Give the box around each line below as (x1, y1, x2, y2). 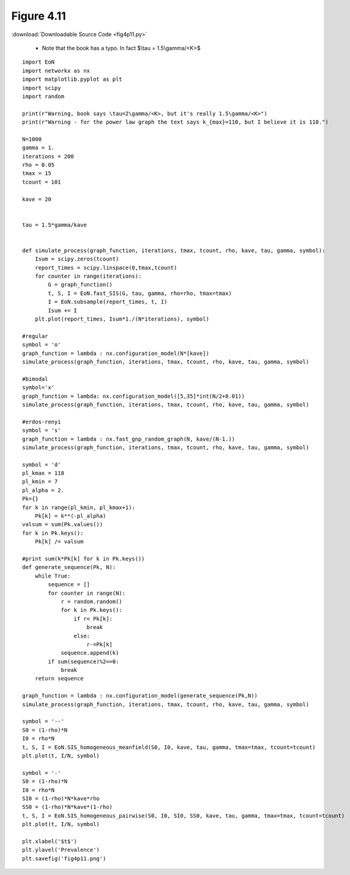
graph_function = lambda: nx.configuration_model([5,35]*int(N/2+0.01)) (22, 392, 245, 400)
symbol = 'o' (22, 341, 61, 348)
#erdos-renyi (22, 418, 61, 425)
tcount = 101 (22, 178, 61, 185)
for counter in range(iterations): (34, 273, 142, 280)
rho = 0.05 (22, 162, 55, 168)
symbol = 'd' (22, 461, 61, 468)
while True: (34, 572, 71, 579)
